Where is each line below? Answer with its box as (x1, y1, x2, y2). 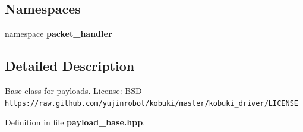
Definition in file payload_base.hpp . (5, 116, 146, 128)
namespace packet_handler (5, 27, 112, 40)
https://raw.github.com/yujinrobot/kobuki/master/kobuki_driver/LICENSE (5, 99, 298, 108)
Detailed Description (5, 56, 135, 75)
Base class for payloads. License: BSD (5, 84, 142, 96)
